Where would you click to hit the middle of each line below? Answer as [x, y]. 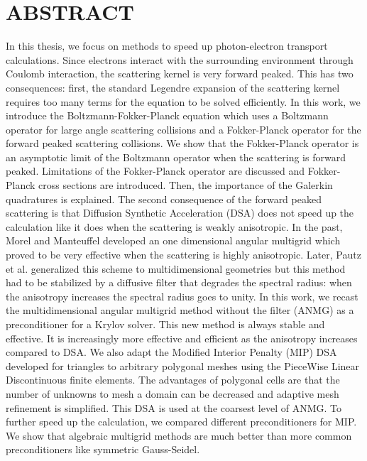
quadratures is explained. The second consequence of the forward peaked [164, 199]
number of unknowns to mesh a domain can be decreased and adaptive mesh [172, 393]
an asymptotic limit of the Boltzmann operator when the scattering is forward [176, 157]
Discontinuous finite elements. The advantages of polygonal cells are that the [173, 380]
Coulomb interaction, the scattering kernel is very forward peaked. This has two [180, 74]
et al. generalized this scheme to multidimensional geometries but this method [176, 268]
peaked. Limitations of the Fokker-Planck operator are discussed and [155, 171]
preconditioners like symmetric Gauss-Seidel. [103, 449]
